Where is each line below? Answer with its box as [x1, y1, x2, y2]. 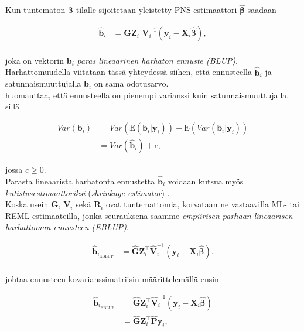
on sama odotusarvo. [94, 77, 169, 90]
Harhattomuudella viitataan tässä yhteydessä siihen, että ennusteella [5, 66, 252, 78]
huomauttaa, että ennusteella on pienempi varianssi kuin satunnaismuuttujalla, [5, 88, 289, 101]
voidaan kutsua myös [168, 174, 244, 187]
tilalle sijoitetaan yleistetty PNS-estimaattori [76, 4, 237, 16]
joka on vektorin [5, 54, 64, 66]
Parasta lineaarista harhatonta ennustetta [5, 174, 155, 187]
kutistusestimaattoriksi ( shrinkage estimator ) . [5, 186, 170, 198]
